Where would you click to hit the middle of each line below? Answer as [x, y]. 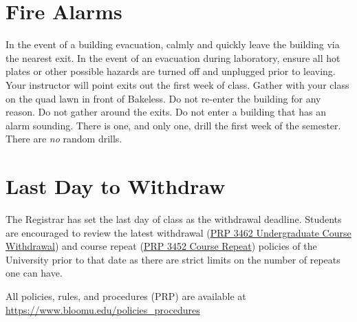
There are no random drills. [64, 139]
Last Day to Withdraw [116, 186]
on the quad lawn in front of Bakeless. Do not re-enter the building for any [163, 98]
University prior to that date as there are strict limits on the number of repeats [173, 259]
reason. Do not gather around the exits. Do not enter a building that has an [166, 112]
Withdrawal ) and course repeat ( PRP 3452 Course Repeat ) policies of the [161, 246]
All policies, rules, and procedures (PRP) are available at [126, 296]
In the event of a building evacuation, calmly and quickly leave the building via [173, 44]
